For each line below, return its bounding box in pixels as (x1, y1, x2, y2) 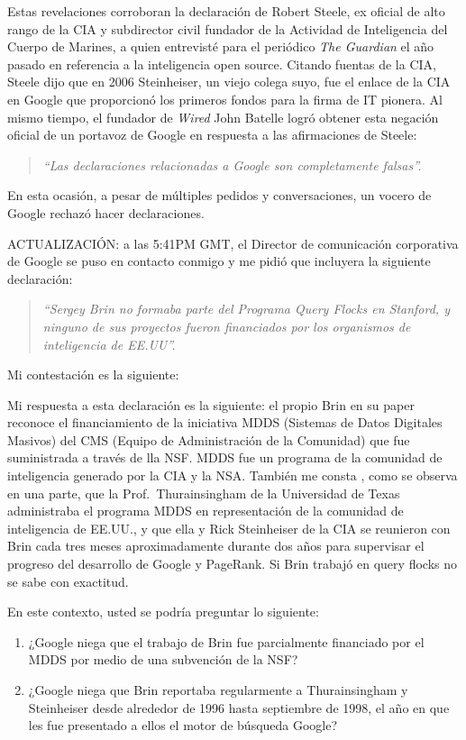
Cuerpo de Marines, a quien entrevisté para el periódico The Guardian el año (7, 37, 434, 56)
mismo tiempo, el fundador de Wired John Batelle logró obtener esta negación (7, 107, 439, 126)
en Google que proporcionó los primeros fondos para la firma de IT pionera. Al (7, 89, 443, 108)
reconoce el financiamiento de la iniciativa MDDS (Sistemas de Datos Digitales (7, 413, 443, 432)
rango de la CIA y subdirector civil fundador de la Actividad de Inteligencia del (7, 19, 448, 38)
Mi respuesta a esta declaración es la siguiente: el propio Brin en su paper (7, 395, 415, 414)
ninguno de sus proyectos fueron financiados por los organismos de (42, 316, 411, 335)
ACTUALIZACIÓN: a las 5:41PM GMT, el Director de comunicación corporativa (7, 233, 459, 252)
